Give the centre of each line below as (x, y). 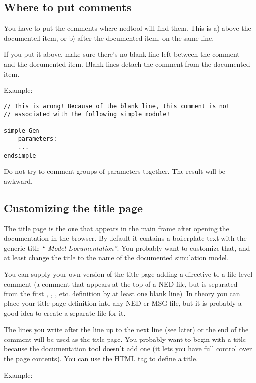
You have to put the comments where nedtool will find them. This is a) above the (128, 28)
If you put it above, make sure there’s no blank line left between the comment (122, 54)
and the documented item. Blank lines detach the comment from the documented (127, 64)
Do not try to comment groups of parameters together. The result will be (115, 171)
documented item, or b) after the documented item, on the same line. (109, 37)
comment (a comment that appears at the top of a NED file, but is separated (121, 283)
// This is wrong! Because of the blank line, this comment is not (117, 106)
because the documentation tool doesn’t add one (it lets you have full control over (128, 349)
